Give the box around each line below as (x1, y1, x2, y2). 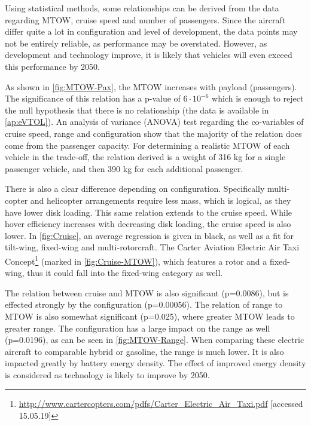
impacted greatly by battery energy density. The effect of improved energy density (5, 357, 306, 369)
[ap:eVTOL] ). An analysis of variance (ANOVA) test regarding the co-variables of (5, 115, 304, 128)
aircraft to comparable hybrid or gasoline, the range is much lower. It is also (5, 345, 284, 357)
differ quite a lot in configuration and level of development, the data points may (5, 25, 298, 38)
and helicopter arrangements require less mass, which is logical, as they (30, 194, 291, 206)
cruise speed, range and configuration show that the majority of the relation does (5, 127, 302, 139)
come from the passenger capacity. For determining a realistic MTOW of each (5, 139, 290, 151)
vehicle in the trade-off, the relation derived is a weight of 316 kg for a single (5, 151, 286, 163)
